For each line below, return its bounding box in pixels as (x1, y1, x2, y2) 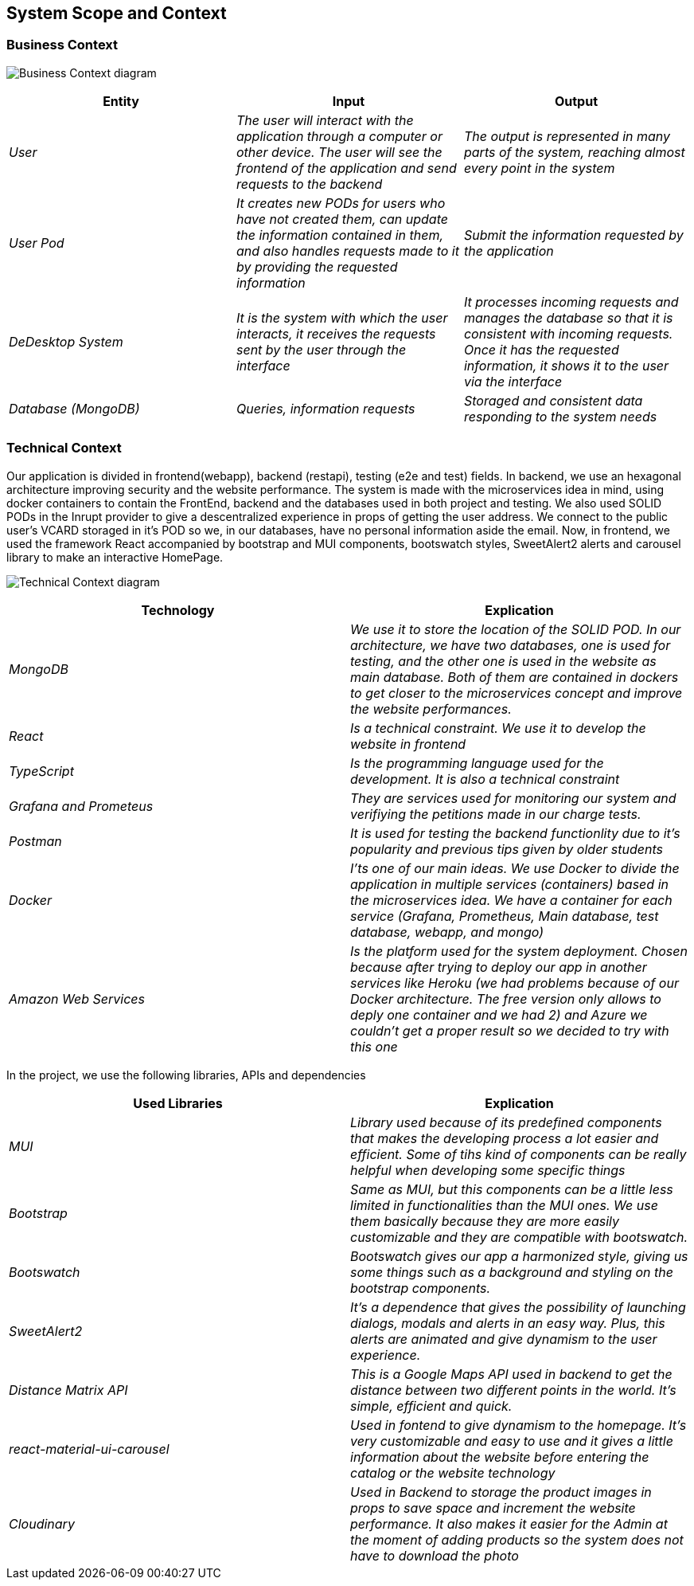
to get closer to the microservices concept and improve (350, 684, 683, 701)
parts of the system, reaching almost (463, 143, 685, 160)
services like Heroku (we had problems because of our (350, 974, 679, 991)
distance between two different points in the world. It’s (350, 1381, 676, 1398)
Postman (9, 832, 62, 849)
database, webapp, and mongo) (350, 923, 544, 940)
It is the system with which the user (236, 309, 448, 326)
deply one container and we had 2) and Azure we (350, 1006, 648, 1023)
